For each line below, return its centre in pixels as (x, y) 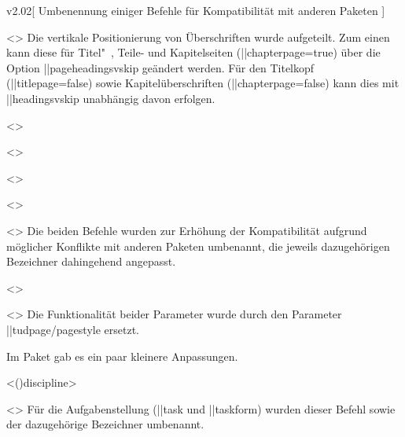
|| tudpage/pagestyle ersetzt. (73, 329)
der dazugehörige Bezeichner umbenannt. (105, 424)
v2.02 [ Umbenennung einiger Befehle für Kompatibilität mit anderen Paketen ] (196, 10)
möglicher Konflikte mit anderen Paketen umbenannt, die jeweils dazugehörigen (198, 246)
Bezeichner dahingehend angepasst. (91, 261)
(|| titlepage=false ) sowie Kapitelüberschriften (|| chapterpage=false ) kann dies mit (203, 83)
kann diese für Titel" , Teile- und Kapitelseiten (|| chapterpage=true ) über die (193, 52)
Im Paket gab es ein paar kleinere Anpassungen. (122, 356)
